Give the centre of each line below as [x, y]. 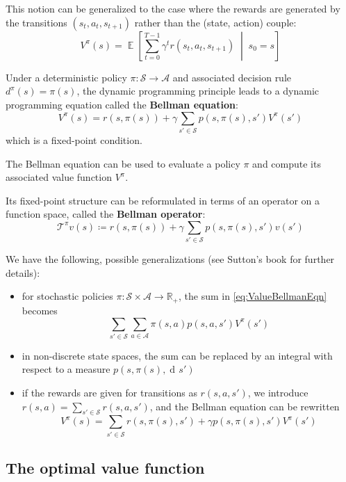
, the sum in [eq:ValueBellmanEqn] [253, 296]
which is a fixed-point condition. [74, 139]
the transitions [36, 22]
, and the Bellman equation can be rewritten [245, 406]
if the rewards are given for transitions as [109, 393]
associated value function [59, 177]
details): [23, 272]
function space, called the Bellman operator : [106, 214]
